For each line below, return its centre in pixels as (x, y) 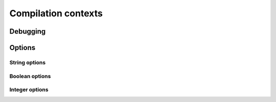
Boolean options (30, 76)
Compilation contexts (56, 13)
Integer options (29, 90)
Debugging (28, 31)
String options (28, 62)
